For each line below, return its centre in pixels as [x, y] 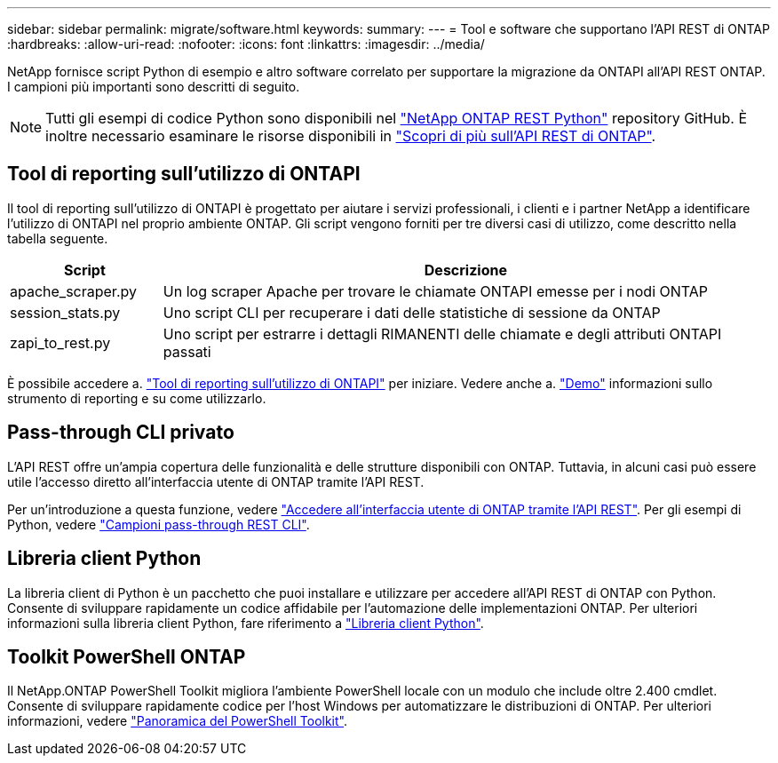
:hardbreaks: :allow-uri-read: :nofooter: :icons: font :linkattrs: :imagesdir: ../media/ [246, 44]
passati [187, 351]
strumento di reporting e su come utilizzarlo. [137, 398]
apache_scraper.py [73, 291]
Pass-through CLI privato [121, 433]
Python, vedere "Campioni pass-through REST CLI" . [159, 524]
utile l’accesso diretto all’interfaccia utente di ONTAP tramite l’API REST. [216, 481]
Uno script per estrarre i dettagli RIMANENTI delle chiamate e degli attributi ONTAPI [442, 334]
